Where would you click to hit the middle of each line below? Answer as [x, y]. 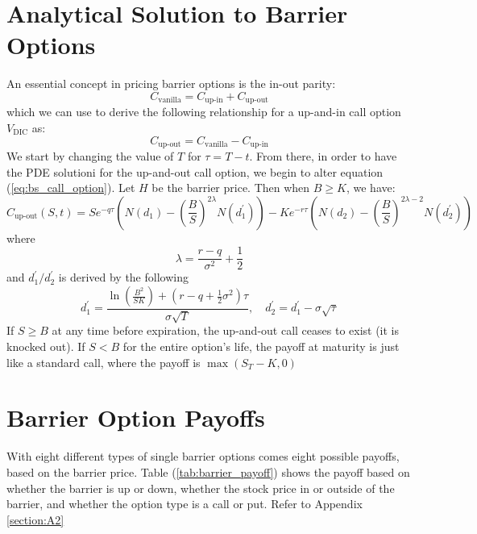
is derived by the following [123, 277]
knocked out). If [46, 346]
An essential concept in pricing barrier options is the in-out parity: [171, 83]
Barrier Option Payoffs [136, 417]
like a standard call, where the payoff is [104, 362]
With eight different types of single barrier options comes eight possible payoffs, [203, 456]
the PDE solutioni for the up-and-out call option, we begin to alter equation [195, 171]
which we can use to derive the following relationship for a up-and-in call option [204, 112]
